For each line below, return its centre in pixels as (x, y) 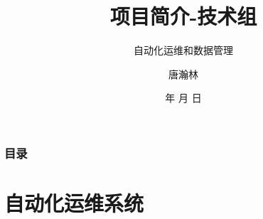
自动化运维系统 (74, 203)
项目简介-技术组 (183, 16)
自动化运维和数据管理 (183, 50)
